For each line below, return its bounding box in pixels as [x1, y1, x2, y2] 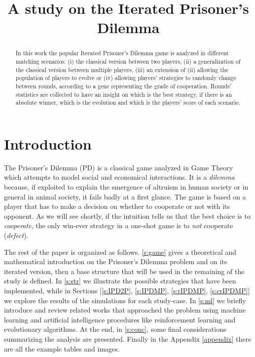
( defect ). [4, 230, 29, 240]
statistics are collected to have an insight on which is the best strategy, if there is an [15, 90, 232, 98]
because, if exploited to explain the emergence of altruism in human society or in [4, 182, 249, 192]
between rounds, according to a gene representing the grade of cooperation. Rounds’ [15, 81, 232, 90]
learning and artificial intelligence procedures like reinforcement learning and [4, 314, 236, 324]
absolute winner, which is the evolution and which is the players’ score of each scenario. [15, 98, 241, 107]
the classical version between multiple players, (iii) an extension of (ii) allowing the [15, 65, 228, 74]
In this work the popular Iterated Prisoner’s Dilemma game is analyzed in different [15, 49, 229, 57]
